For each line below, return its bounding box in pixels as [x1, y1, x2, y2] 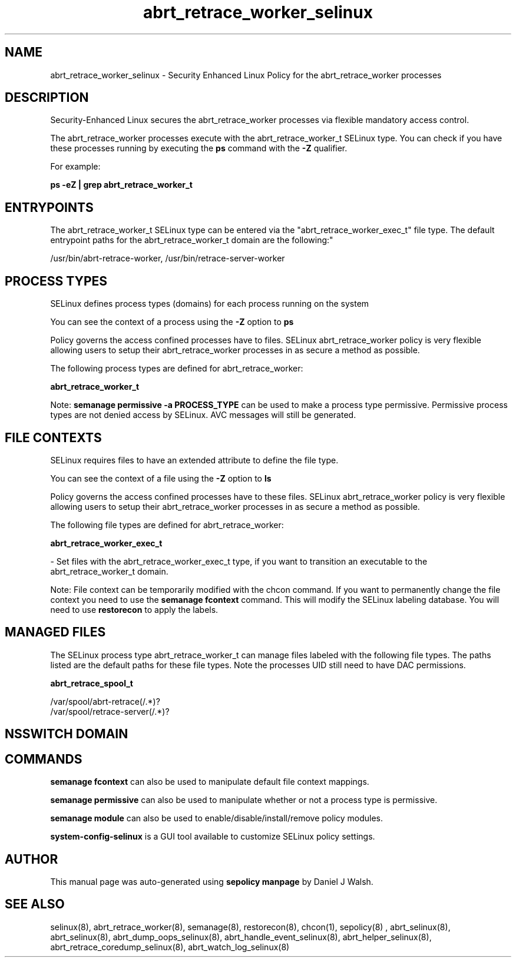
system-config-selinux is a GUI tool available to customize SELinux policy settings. [50, 831, 375, 842]
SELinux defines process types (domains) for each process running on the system [50, 298, 369, 309]
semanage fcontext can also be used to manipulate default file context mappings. [50, 777, 369, 787]
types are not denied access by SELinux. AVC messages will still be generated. [50, 410, 356, 420]
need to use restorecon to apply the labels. [50, 604, 219, 615]
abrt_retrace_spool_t [50, 678, 133, 688]
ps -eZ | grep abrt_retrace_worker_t [50, 180, 193, 190]
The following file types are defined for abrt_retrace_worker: [50, 519, 284, 530]
